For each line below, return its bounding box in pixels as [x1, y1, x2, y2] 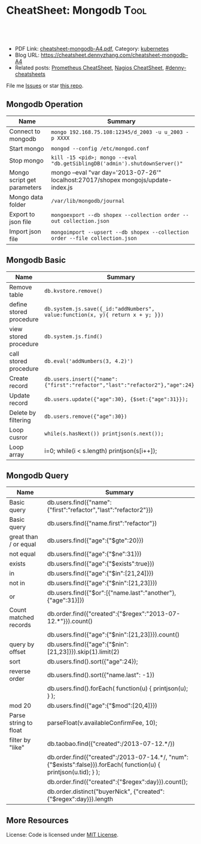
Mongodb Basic [6, 255, 66, 265]
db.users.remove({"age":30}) [44, 413, 127, 420]
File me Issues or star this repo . [6, 82, 84, 89]
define [9, 300, 28, 308]
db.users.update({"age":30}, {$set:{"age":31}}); [44, 396, 188, 402]
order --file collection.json [50, 234, 138, 241]
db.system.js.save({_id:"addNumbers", [44, 305, 155, 312]
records [9, 621, 31, 629]
